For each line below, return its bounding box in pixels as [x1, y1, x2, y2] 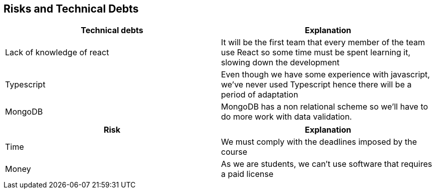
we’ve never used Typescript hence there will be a [221, 79, 412, 90]
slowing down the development [221, 57, 340, 68]
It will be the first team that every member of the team [221, 37, 425, 48]
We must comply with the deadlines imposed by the [221, 137, 417, 147]
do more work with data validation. [221, 112, 352, 122]
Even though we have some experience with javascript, [221, 69, 430, 80]
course [221, 147, 247, 157]
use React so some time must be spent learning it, [221, 47, 410, 58]
